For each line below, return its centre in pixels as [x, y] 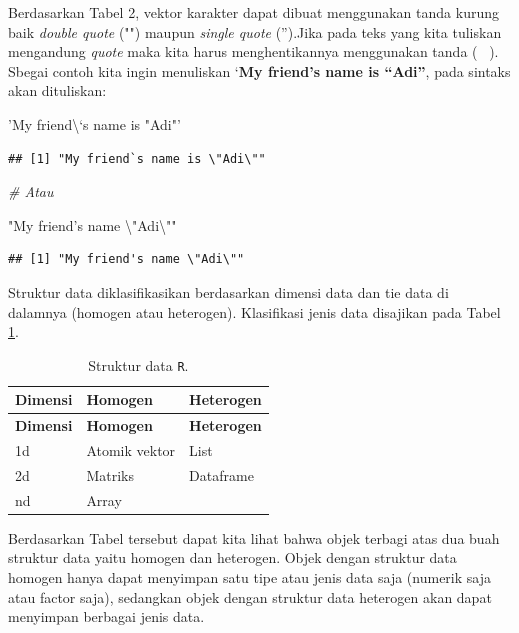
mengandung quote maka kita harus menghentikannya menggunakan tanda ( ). [253, 51]
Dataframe [221, 474]
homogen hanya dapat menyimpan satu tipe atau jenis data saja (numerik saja [249, 577]
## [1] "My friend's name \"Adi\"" [126, 259]
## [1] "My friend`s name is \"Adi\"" [137, 158]
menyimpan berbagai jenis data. [106, 616]
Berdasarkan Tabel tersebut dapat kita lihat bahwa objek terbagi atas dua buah [254, 537]
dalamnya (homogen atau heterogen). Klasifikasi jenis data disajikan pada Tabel [254, 311]
